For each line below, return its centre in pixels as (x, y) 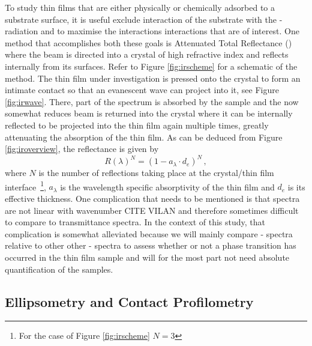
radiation (22, 31)
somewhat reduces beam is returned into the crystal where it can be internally (149, 113)
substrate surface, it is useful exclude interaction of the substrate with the (141, 19)
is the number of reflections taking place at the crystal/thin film (156, 173)
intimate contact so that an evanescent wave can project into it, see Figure (142, 90)
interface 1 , (25, 186)
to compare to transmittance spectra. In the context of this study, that (135, 222)
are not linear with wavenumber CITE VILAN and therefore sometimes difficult (152, 210)
